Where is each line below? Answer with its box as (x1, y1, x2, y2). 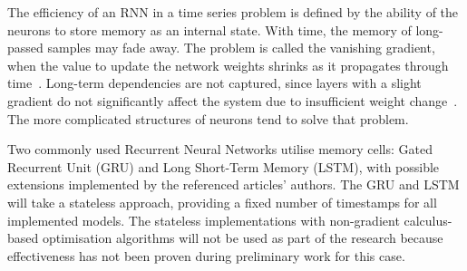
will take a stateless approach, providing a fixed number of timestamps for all (7, 192, 437, 211)
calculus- (404, 210, 452, 229)
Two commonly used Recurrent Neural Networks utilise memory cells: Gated (7, 140, 433, 159)
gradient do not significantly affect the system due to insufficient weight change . (7, 91, 458, 110)
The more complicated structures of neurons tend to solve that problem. (7, 109, 409, 128)
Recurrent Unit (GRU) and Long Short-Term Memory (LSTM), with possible (7, 157, 440, 176)
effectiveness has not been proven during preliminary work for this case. (7, 246, 405, 265)
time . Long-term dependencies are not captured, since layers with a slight (7, 73, 422, 92)
